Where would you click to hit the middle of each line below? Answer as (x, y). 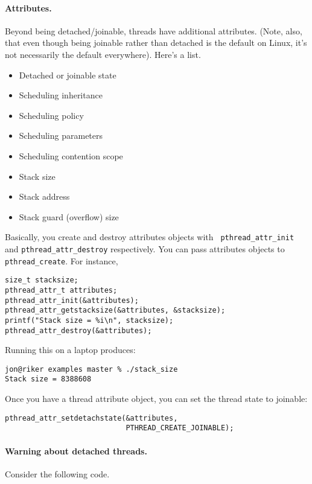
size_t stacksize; (42, 280)
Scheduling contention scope (71, 155)
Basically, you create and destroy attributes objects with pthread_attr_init (150, 237)
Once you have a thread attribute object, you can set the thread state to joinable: (156, 399)
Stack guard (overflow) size (69, 216)
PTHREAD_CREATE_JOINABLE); (180, 428)
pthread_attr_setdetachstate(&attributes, (91, 418)
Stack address (44, 196)
